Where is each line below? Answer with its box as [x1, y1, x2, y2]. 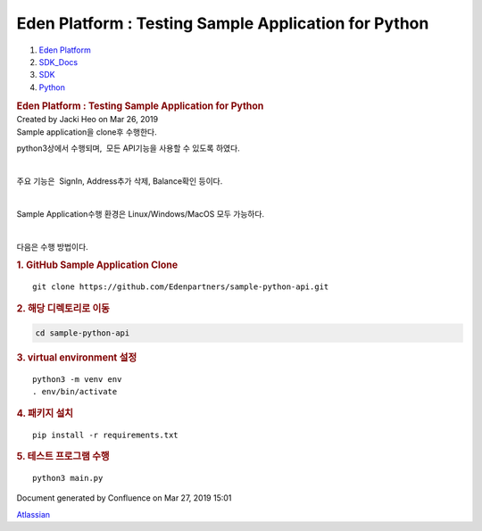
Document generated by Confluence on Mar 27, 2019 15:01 [16, 493, 232, 503]
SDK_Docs [38, 56, 79, 67]
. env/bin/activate [32, 386, 118, 397]
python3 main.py [32, 473, 104, 483]
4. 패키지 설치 [16, 407, 74, 419]
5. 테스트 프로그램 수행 [16, 450, 111, 462]
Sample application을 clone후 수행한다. [16, 126, 157, 137]
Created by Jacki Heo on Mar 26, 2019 [16, 114, 159, 125]
